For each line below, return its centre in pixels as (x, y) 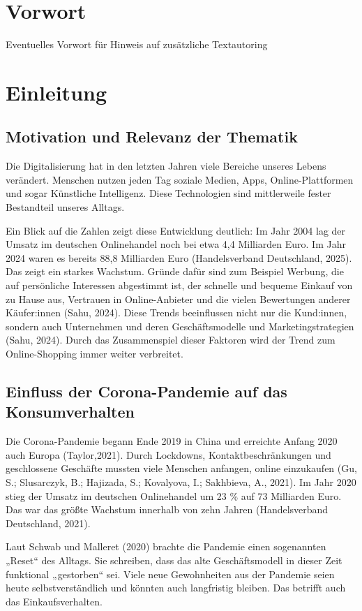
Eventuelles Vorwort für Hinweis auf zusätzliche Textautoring (137, 44)
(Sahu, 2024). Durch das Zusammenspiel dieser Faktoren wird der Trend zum (171, 340)
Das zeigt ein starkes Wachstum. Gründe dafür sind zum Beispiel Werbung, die (175, 271)
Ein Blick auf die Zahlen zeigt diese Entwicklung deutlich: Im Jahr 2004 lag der (176, 230)
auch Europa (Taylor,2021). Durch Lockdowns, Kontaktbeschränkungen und (168, 454)
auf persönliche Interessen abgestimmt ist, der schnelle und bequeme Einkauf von (179, 285)
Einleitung (56, 92)
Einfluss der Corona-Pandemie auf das (146, 391)
